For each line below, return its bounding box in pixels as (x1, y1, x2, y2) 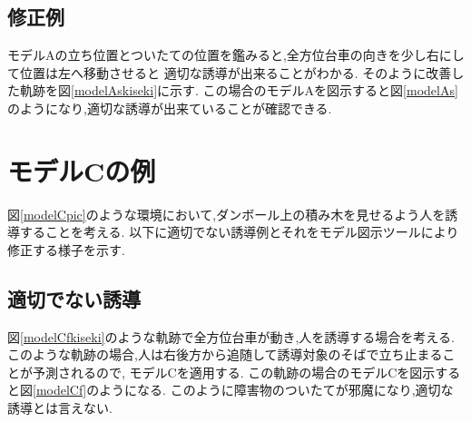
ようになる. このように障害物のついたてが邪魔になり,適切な (99, 380, 454, 399)
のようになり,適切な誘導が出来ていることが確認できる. (7, 98, 332, 117)
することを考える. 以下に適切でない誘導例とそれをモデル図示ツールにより (19, 222, 459, 241)
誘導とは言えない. (7, 398, 113, 417)
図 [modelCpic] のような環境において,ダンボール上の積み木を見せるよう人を (7, 204, 446, 223)
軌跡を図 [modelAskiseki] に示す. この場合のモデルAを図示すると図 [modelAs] (19, 81, 458, 100)
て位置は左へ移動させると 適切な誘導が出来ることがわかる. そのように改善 (7, 63, 452, 82)
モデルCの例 (7, 152, 156, 189)
